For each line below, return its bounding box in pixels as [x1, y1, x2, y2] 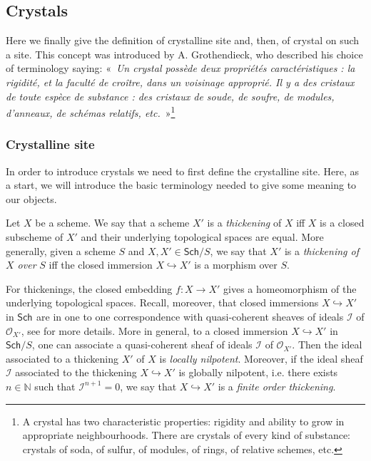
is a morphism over [194, 257, 278, 272]
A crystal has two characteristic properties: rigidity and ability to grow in [22, 413, 345, 428]
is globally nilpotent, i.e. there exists [178, 365, 338, 380]
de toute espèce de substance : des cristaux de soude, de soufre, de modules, [6, 88, 335, 103]
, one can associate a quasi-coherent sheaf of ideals [31, 337, 253, 352]
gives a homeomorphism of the [223, 281, 357, 296]
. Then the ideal [292, 337, 362, 352]
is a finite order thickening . [218, 378, 336, 393]
